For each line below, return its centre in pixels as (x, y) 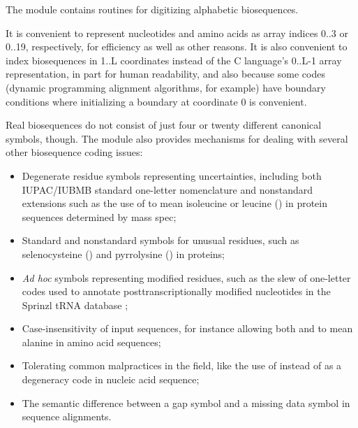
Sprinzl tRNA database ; (75, 305)
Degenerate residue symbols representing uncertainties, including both (172, 175)
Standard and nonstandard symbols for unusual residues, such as (161, 240)
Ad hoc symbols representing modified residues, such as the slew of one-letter (186, 277)
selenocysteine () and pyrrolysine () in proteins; (123, 254)
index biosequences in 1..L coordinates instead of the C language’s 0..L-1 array (174, 60)
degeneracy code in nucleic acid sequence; (111, 379)
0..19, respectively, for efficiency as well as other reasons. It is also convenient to (177, 47)
